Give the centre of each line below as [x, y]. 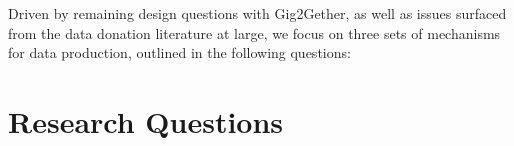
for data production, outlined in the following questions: [179, 52]
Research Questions [146, 120]
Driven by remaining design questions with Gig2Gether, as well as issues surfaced [257, 13]
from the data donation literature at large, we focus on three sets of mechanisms [254, 32]
